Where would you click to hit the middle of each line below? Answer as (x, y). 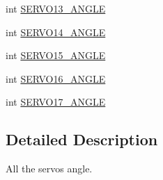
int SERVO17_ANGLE (56, 102)
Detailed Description (82, 139)
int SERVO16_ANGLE (56, 78)
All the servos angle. (49, 169)
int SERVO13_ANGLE (56, 8)
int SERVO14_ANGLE (56, 32)
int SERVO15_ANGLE (56, 55)
